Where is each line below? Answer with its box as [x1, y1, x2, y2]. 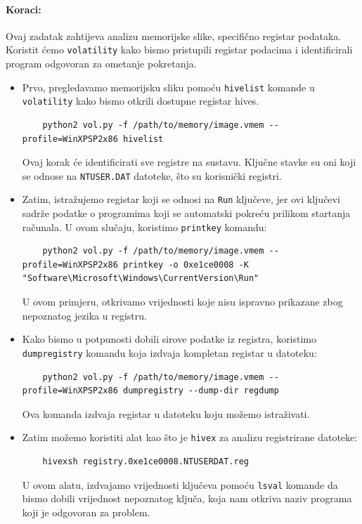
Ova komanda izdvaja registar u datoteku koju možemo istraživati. [22, 406, 310, 421]
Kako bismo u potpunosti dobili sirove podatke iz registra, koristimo [22, 332, 317, 346]
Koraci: [6, 1, 41, 16]
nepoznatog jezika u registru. [22, 308, 147, 322]
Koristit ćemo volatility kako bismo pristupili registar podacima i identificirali [6, 42, 353, 57]
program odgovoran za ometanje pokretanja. [6, 56, 197, 71]
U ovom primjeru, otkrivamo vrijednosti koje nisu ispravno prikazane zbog [22, 294, 343, 309]
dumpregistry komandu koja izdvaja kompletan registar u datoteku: [22, 345, 317, 360]
